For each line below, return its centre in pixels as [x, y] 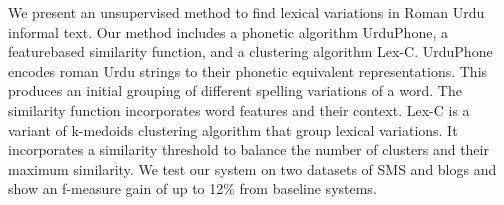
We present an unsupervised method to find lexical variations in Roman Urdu [246, 12]
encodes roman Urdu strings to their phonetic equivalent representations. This [248, 70]
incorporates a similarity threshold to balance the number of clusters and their [248, 149]
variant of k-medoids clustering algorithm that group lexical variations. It [233, 129]
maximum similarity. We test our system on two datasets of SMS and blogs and [252, 168]
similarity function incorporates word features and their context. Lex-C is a [239, 109]
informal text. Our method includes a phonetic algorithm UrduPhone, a [228, 31]
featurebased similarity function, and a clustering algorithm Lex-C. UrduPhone [250, 51]
